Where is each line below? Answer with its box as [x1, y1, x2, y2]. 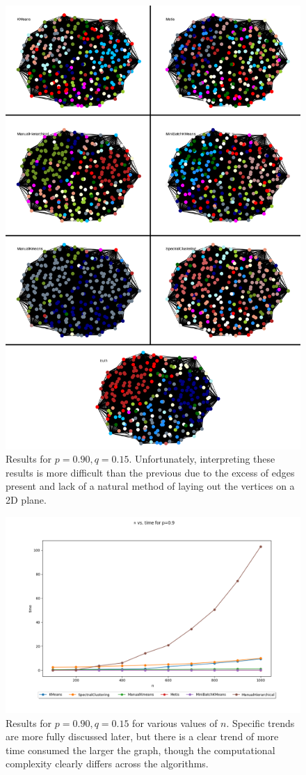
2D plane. [6, 492, 47, 506]
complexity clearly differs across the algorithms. [6, 756, 209, 771]
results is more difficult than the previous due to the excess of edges [6, 465, 295, 479]
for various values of [132, 715, 218, 730]
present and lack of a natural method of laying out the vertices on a [6, 479, 295, 493]
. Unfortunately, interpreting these [129, 452, 275, 466]
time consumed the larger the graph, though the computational [6, 742, 275, 757]
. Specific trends [226, 715, 295, 730]
